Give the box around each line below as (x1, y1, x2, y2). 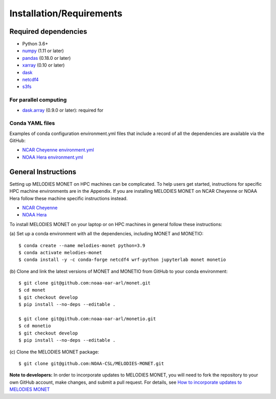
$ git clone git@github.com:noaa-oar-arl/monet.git (18, 280, 151, 286)
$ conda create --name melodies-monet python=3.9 (18, 242, 146, 248)
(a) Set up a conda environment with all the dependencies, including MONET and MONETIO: (9, 231, 204, 237)
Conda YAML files (9, 120, 55, 127)
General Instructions (9, 167, 77, 176)
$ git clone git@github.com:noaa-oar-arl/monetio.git (18, 316, 156, 322)
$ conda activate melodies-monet (18, 250, 102, 255)
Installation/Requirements (9, 8, 123, 19)
